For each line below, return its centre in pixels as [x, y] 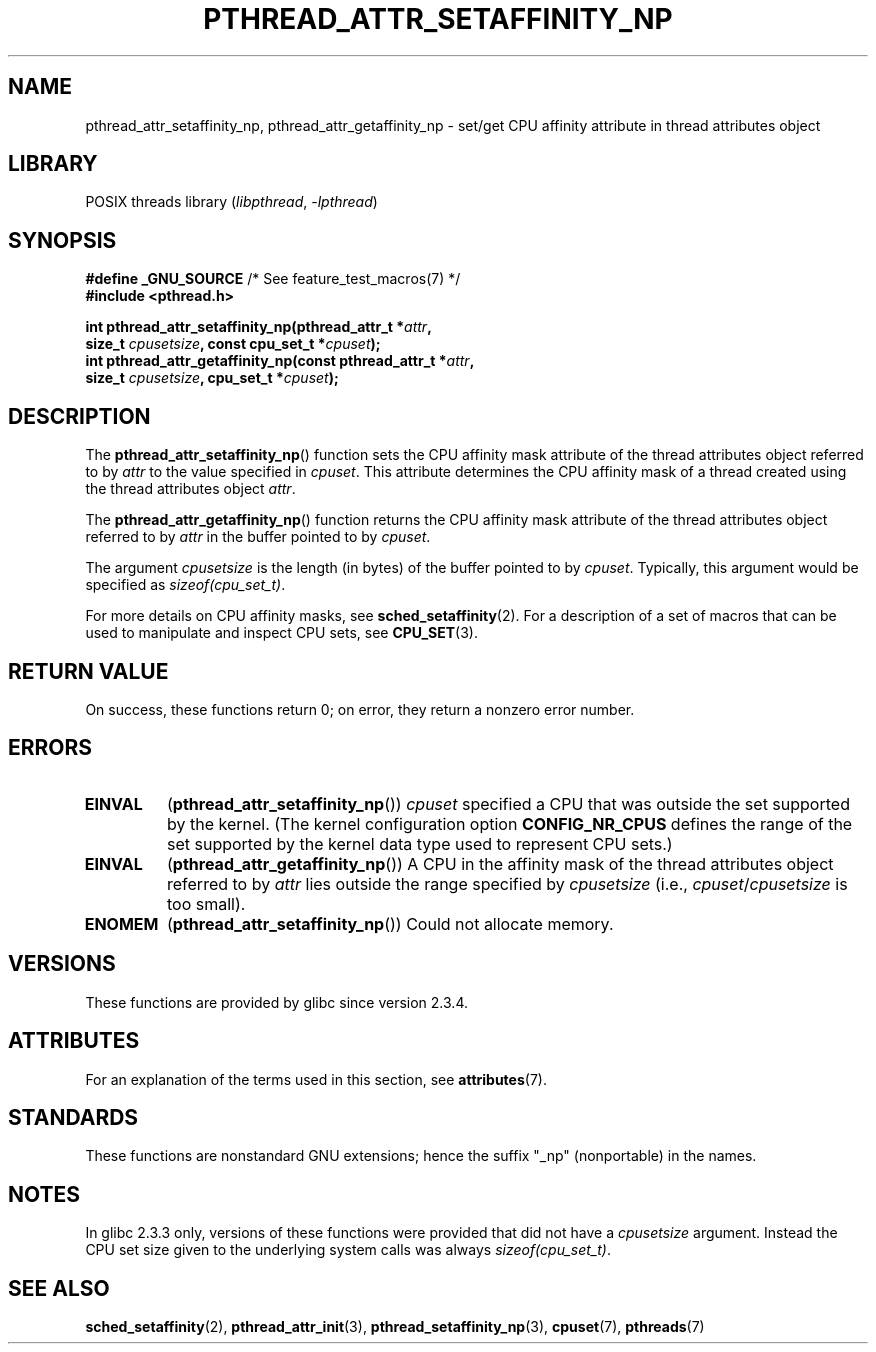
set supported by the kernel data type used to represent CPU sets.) [419, 843]
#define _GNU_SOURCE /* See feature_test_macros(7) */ [273, 279]
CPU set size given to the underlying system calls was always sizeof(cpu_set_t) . [348, 1250]
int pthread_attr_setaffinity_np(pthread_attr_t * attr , [258, 327]
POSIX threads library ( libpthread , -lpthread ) [231, 202]
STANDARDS [73, 1117]
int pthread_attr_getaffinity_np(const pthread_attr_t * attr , [280, 361]
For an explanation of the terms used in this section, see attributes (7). [316, 1079]
